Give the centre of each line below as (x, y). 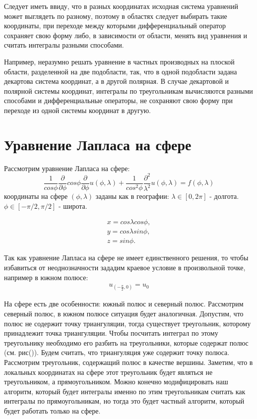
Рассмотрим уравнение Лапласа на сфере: (67, 168)
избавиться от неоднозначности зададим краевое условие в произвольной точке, (125, 268)
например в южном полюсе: (46, 277)
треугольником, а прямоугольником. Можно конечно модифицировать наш (116, 382)
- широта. (73, 206)
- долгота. (224, 196)
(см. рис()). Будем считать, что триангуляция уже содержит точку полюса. (117, 352)
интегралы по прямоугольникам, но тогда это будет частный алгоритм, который (124, 401)
